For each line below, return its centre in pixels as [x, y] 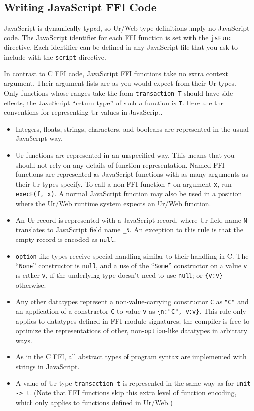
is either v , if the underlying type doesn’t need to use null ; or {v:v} [119, 275]
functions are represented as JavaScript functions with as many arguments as [132, 174]
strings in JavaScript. [48, 366]
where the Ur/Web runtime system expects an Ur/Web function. [113, 203]
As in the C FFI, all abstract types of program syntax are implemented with [131, 357]
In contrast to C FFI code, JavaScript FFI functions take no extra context [116, 73]
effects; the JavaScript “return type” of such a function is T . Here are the [114, 102]
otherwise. [31, 285]
